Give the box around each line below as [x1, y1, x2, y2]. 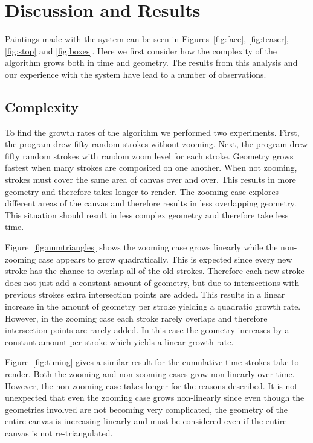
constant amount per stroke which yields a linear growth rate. [5, 335, 234, 348]
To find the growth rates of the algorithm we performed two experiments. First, [5, 126, 300, 138]
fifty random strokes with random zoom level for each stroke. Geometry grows [5, 149, 294, 162]
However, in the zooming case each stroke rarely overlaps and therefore [5, 311, 268, 324]
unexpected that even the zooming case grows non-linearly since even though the [5, 391, 305, 404]
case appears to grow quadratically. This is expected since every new [38, 252, 292, 265]
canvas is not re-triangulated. [5, 426, 113, 439]
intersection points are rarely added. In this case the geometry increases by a [5, 323, 289, 336]
